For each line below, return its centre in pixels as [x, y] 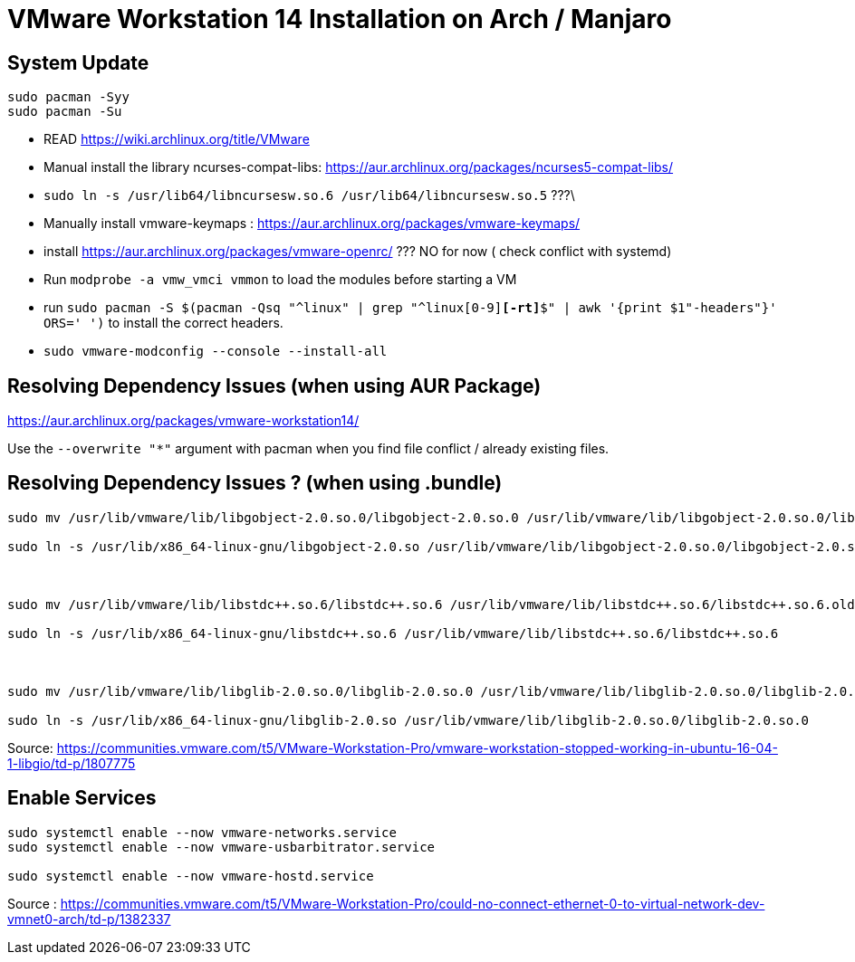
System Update [78, 62]
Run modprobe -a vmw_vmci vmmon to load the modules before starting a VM [280, 280]
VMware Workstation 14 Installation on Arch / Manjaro [340, 19]
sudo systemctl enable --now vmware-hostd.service [191, 876]
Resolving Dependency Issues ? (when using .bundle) [255, 483]
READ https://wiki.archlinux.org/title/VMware [177, 139]
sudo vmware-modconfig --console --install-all [216, 352]
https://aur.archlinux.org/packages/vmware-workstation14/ [183, 421]
